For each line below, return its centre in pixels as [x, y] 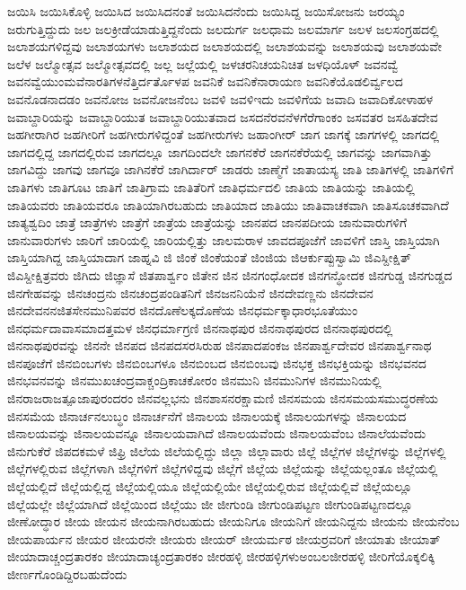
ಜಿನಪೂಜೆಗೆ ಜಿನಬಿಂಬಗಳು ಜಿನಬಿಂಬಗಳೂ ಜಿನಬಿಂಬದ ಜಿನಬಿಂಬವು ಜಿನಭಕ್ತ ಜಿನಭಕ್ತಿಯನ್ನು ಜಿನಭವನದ [217, 362]
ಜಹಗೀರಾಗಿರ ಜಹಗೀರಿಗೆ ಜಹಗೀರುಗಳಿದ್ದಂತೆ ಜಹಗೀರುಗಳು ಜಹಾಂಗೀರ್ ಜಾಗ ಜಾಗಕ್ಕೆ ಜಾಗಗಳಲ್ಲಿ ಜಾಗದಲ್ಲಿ [224, 134]
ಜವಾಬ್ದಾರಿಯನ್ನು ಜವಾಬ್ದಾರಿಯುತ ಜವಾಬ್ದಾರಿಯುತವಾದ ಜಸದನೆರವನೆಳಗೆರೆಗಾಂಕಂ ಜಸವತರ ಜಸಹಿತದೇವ [223, 116]
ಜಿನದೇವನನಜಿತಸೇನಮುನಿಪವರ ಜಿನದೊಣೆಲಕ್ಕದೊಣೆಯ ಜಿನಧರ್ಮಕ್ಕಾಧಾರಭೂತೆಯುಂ [183, 310]
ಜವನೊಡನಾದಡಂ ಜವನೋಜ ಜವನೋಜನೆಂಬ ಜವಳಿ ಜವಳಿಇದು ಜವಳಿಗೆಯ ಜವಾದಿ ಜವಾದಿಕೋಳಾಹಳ [220, 98]
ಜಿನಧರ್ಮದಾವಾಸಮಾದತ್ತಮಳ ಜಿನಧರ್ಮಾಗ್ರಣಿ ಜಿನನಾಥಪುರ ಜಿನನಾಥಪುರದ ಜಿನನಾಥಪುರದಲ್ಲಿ [200, 327]
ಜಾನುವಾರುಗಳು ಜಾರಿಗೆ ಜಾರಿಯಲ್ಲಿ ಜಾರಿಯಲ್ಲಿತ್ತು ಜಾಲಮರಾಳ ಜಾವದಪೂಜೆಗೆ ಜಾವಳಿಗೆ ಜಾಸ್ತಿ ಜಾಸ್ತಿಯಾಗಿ [224, 239]
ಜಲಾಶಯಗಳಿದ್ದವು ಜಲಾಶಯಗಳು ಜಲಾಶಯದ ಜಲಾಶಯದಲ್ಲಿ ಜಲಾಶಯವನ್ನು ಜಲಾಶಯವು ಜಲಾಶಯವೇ [224, 46]
